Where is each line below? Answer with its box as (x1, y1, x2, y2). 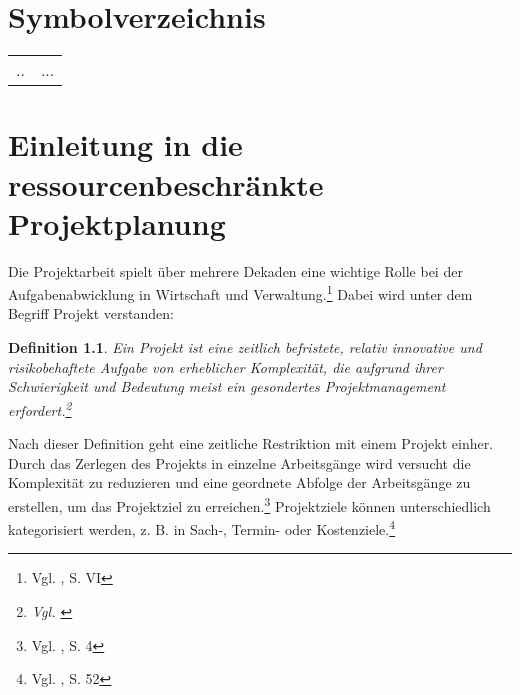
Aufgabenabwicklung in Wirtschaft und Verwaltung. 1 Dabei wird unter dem (8, 281, 473, 304)
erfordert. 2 (8, 396, 72, 420)
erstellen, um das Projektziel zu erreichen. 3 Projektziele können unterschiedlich (8, 492, 491, 516)
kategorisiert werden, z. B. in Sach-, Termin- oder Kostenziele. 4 (8, 516, 396, 539)
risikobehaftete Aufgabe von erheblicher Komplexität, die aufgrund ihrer (8, 356, 443, 377)
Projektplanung (8, 202, 226, 243)
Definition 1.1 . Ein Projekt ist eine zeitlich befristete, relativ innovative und (8, 337, 482, 358)
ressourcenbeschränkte (8, 163, 324, 204)
